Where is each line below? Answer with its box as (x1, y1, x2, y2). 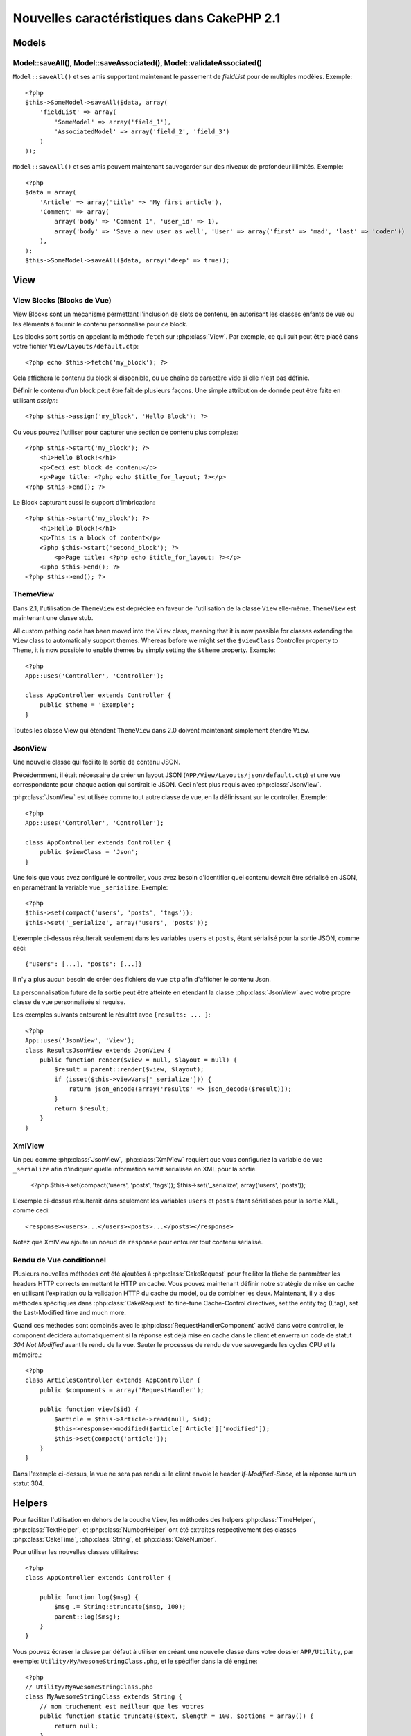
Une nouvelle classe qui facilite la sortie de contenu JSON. (12, 758, 180, 767)
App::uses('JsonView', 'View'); (25, 1037, 135, 1044)
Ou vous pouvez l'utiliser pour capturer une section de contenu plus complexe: (12, 428, 238, 436)
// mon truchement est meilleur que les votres (39, 1702, 204, 1710)
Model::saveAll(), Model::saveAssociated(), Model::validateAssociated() (12, 58, 263, 67)
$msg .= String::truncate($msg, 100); (54, 1603, 186, 1611)
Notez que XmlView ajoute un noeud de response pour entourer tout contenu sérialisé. (12, 1238, 263, 1246)
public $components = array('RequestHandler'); (39, 1386, 204, 1394)
